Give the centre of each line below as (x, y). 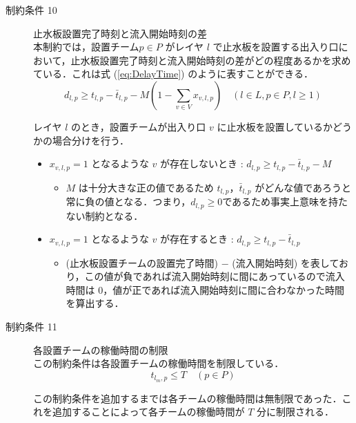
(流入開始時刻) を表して (286, 262)
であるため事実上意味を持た (285, 201)
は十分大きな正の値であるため (146, 187)
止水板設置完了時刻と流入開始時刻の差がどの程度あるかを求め (211, 60)
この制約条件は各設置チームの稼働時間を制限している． (159, 363)
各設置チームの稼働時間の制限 (101, 349)
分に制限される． (295, 412)
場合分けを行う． (90, 140)
